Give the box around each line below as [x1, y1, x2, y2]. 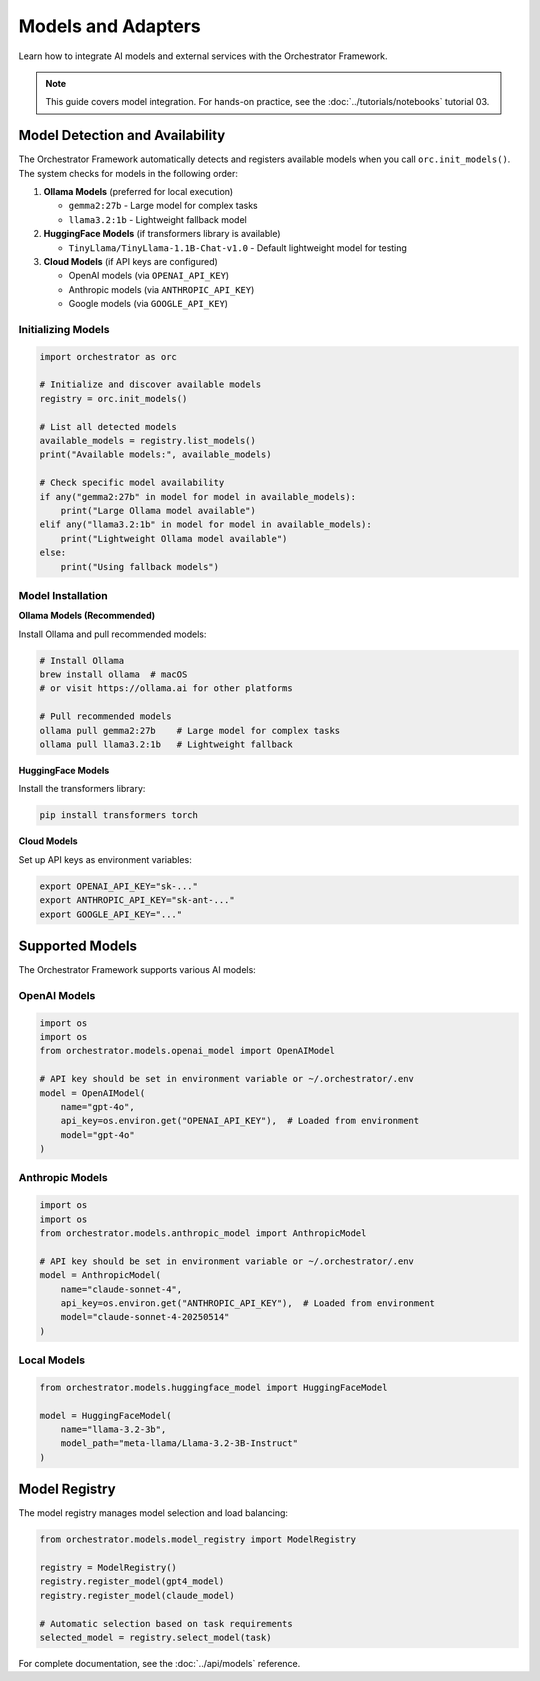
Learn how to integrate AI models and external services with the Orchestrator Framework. [18, 50, 389, 62]
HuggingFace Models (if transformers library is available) [43, 228, 281, 240]
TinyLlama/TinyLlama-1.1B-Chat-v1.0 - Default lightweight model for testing [68, 241, 407, 254]
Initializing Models [18, 322, 110, 336]
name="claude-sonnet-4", [60, 1283, 183, 1295]
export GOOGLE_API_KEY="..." [39, 908, 183, 920]
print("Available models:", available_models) [39, 449, 272, 460]
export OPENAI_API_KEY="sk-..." [39, 880, 199, 892]
